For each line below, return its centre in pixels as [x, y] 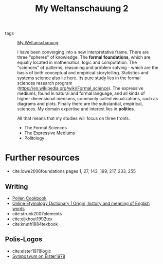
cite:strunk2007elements [37, 213]
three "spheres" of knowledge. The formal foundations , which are [84, 57]
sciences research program [45, 83]
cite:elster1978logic [31, 251]
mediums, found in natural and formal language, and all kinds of [81, 93]
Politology [34, 138]
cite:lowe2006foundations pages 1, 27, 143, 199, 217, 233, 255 [74, 171]
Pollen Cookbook [29, 198]
